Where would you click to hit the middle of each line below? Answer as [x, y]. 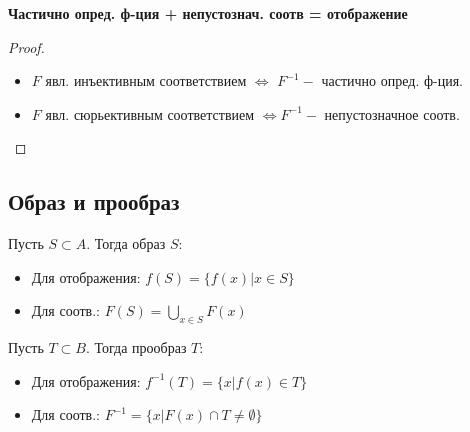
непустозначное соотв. [392, 113]
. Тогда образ [126, 243]
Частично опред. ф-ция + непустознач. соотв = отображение [208, 13]
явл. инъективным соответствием [146, 80]
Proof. [26, 46]
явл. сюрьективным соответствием [150, 113]
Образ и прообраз [94, 201]
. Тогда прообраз [136, 347]
